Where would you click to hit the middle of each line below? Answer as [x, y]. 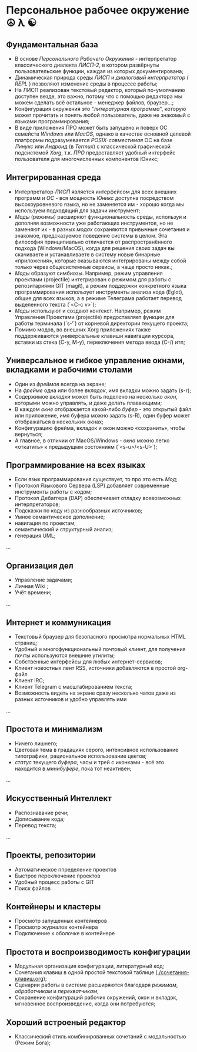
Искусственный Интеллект [59, 799]
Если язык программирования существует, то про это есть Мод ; [96, 479]
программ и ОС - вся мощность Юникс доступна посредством [94, 198]
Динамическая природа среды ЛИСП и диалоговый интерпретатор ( [102, 78]
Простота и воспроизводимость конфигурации [98, 952]
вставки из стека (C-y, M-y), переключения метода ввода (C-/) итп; [100, 342]
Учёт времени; [33, 593]
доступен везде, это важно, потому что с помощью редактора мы [98, 96]
